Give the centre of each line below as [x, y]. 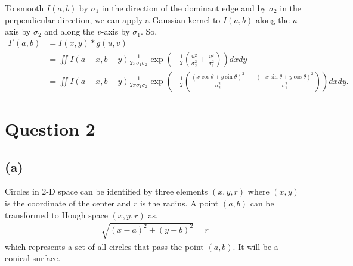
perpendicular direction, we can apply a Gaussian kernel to [113, 19]
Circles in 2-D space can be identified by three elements [106, 191]
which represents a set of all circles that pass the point [104, 246]
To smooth [24, 8]
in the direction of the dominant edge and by [184, 8]
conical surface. [33, 258]
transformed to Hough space [56, 215]
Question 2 [50, 129]
